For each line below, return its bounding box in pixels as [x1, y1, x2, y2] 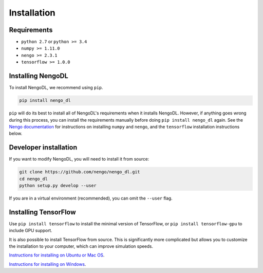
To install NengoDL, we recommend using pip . [9, 85, 103, 91]
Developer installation [9, 144, 77, 152]
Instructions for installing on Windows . [9, 261, 86, 267]
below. [9, 130, 22, 136]
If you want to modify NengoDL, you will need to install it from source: [9, 156, 150, 162]
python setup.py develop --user [19, 182, 97, 188]
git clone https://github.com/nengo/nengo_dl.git [19, 169, 140, 175]
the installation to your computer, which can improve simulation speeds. [9, 243, 153, 249]
